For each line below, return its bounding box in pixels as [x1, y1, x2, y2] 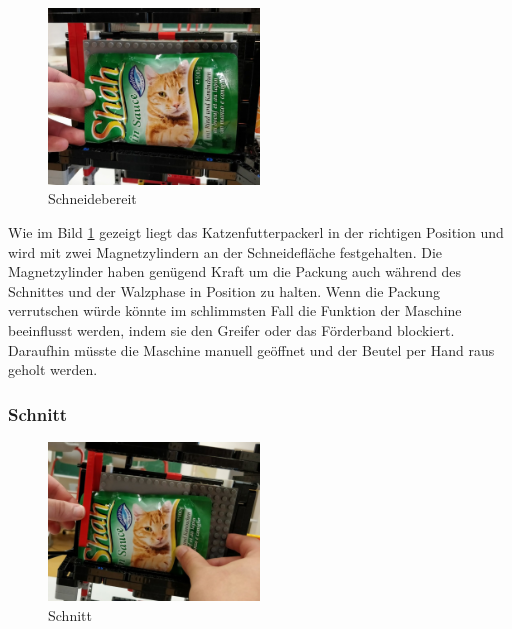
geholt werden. [8, 359, 98, 380]
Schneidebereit [48, 188, 137, 209]
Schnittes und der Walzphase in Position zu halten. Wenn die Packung [8, 280, 440, 301]
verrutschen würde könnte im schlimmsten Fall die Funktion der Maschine [8, 300, 462, 321]
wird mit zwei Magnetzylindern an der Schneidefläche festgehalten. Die [8, 241, 442, 262]
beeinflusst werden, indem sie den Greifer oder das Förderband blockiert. [8, 319, 455, 340]
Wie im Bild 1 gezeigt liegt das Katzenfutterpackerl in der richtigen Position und [8, 221, 504, 242]
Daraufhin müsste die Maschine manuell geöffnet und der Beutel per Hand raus [8, 339, 495, 360]
